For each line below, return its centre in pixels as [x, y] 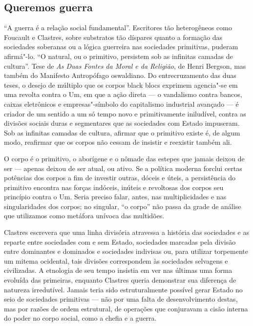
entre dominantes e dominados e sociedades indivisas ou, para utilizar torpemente [126, 251]
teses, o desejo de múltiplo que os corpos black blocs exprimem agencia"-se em [121, 85]
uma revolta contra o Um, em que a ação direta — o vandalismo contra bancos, [123, 94]
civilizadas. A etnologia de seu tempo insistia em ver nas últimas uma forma [118, 270]
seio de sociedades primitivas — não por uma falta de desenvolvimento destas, [121, 299]
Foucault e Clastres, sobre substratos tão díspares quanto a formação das [113, 37]
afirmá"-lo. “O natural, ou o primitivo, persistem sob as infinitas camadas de [118, 56]
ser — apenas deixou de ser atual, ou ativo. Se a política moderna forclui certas [123, 168]
